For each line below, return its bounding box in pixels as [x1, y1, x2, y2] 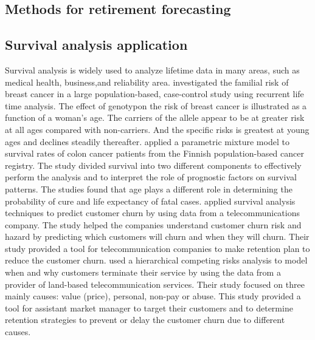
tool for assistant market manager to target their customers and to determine [5, 301, 293, 314]
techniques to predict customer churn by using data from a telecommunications [5, 206, 300, 219]
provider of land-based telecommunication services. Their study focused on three [5, 277, 305, 290]
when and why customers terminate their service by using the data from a [5, 266, 281, 279]
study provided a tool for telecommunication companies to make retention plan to [5, 242, 310, 254]
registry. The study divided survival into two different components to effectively [5, 158, 302, 171]
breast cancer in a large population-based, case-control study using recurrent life [5, 87, 304, 100]
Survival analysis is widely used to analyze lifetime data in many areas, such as [5, 63, 300, 76]
